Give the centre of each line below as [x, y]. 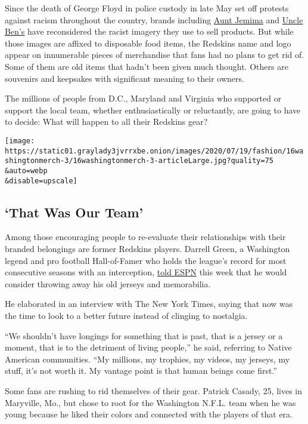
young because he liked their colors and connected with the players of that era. [149, 414]
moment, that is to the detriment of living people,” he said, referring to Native [148, 347]
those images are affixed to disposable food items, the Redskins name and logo [148, 43]
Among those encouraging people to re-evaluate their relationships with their [145, 237]
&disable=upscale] [41, 181]
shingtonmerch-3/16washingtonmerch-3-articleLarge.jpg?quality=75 [139, 161]
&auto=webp [26, 170]
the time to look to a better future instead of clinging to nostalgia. [126, 315]
